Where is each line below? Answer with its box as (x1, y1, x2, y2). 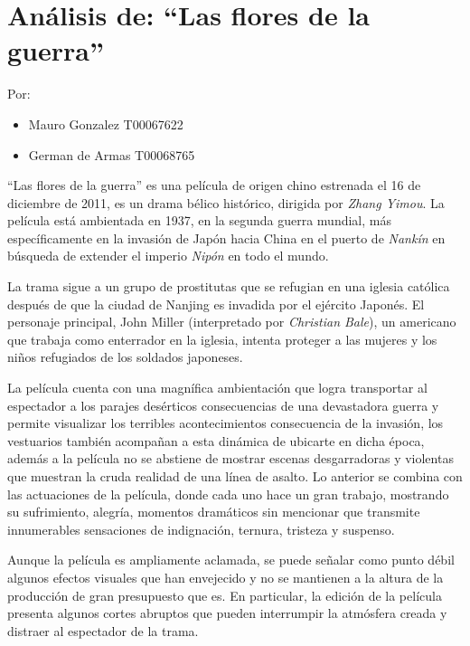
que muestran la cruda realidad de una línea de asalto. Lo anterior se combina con (7, 467, 463, 485)
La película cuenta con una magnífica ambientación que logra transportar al (7, 378, 428, 397)
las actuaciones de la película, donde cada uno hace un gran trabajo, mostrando (7, 484, 449, 503)
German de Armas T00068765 (28, 145, 195, 164)
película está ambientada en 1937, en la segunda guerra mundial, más (7, 211, 391, 230)
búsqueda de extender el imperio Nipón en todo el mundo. (7, 246, 329, 265)
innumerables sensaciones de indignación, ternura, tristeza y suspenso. (7, 519, 395, 538)
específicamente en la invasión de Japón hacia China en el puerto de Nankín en (7, 228, 446, 247)
